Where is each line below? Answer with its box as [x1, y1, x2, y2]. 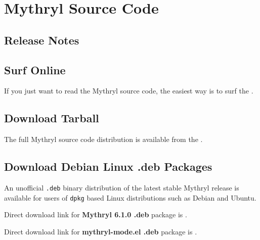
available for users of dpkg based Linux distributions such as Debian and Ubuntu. [4, 192, 256, 203]
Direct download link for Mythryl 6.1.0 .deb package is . [4, 209, 187, 220]
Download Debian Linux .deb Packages [4, 159, 212, 174]
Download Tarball [4, 110, 99, 126]
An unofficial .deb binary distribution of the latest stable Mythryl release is [4, 182, 239, 193]
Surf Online [4, 62, 66, 77]
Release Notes [4, 32, 79, 47]
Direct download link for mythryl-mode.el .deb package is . [4, 226, 197, 236]
